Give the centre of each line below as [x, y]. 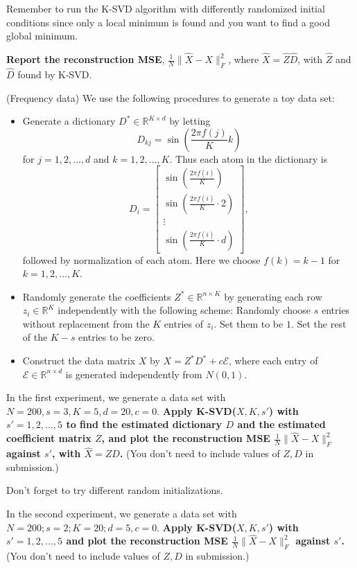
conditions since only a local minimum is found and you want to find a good [168, 22]
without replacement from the [86, 323]
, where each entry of [273, 361]
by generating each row [273, 296]
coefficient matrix [49, 438]
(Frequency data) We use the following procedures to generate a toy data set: [171, 97]
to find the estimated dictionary [144, 424]
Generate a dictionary [69, 121]
